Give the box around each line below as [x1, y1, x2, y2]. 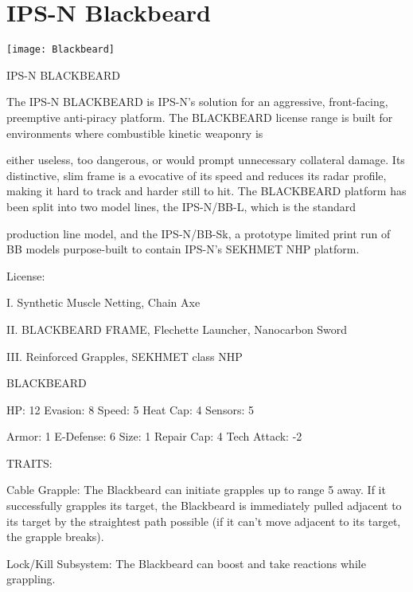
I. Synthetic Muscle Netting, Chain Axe [6, 294, 201, 311]
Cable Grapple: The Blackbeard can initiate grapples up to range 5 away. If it [6, 481, 386, 498]
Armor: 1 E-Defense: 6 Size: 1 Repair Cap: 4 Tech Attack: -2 [6, 428, 302, 445]
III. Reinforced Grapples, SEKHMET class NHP [6, 347, 243, 364]
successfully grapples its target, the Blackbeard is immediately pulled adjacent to [6, 497, 402, 514]
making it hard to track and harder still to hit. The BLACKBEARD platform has [6, 182, 407, 199]
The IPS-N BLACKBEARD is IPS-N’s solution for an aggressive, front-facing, [6, 93, 388, 110]
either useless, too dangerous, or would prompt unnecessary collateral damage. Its [6, 151, 405, 168]
